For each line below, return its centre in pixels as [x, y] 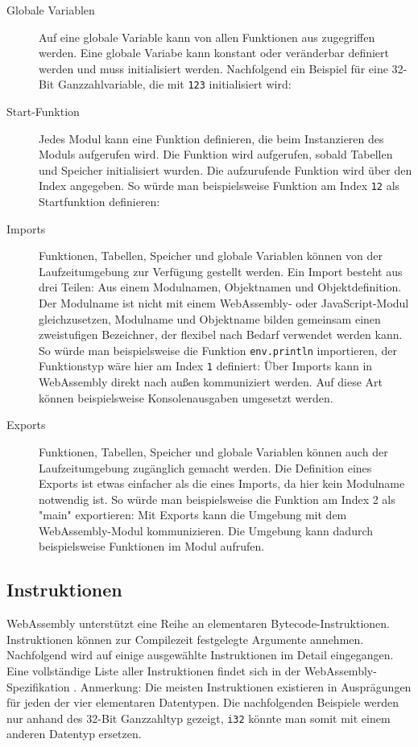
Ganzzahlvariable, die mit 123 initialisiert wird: [174, 84]
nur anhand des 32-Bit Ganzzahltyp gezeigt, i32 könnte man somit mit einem [199, 718]
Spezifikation [38, 686]
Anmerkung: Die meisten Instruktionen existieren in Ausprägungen [246, 686]
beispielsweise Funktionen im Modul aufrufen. [152, 546]
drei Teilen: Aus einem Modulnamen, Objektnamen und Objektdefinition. [220, 287]
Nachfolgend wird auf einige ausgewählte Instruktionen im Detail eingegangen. [200, 655]
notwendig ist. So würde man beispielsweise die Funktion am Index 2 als [217, 499]
